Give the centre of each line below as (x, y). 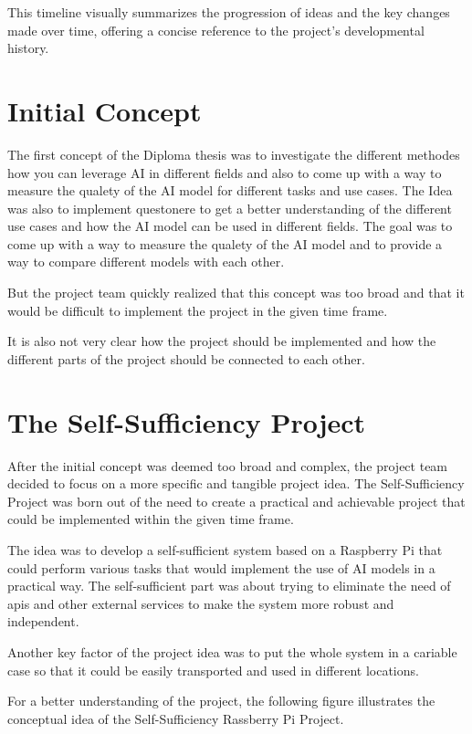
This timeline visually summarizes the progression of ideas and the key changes (229, 12)
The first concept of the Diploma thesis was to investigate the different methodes (234, 154)
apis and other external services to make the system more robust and (201, 603)
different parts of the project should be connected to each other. (186, 358)
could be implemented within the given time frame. (151, 519)
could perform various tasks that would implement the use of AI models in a (221, 567)
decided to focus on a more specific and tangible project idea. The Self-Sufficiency (236, 483)
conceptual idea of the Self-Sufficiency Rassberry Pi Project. (176, 718)
